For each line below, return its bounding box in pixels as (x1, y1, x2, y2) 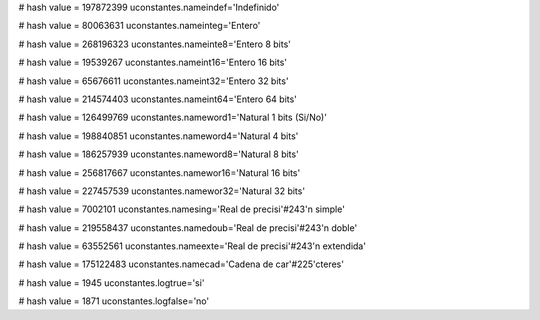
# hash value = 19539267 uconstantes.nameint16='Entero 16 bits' (18, 56, 288, 69)
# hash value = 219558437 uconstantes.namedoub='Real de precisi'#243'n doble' (18, 221, 358, 234)
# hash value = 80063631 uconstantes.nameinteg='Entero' (18, 20, 261, 32)
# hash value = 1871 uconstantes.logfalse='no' (18, 295, 210, 307)
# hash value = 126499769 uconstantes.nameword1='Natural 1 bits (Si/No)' (18, 111, 327, 124)
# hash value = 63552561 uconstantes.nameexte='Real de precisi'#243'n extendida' (18, 240, 367, 252)
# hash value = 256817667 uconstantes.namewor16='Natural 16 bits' (18, 166, 301, 179)
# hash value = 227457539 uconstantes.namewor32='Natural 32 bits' (18, 185, 305, 197)
